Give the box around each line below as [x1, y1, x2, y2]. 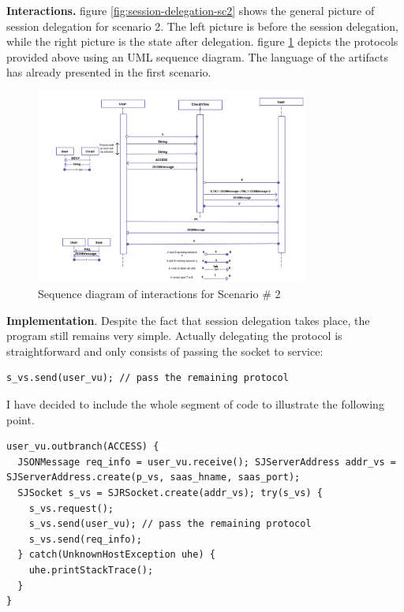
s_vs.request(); [28, 502, 114, 514]
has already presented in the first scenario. [6, 64, 211, 80]
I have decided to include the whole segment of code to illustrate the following [6, 395, 384, 412]
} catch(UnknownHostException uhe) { [17, 549, 215, 561]
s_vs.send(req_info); [28, 533, 142, 545]
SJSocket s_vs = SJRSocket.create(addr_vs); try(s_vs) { [17, 487, 323, 498]
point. [6, 411, 35, 427]
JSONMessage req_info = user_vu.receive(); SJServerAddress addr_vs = [17, 456, 396, 468]
